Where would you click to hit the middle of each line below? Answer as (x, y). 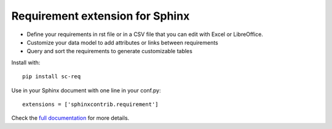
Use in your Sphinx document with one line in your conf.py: (86, 90)
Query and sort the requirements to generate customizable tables (110, 51)
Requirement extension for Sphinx (101, 16)
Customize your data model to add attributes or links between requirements (122, 42)
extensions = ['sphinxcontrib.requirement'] (91, 104)
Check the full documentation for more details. (70, 118)
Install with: (26, 62)
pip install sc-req (52, 77)
